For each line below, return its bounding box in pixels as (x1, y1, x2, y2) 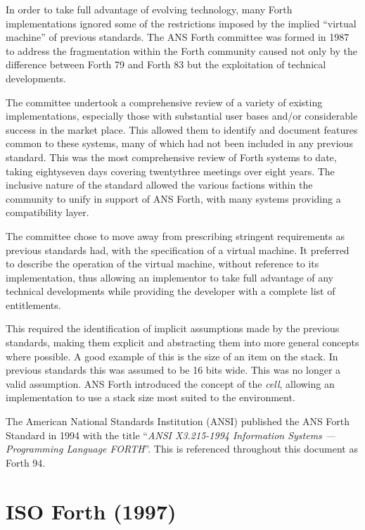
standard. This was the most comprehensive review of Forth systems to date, (6, 149, 337, 164)
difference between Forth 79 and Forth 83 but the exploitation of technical (6, 57, 326, 72)
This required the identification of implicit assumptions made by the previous (6, 321, 340, 336)
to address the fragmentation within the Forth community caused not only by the (6, 43, 357, 58)
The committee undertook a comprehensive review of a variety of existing (6, 94, 323, 109)
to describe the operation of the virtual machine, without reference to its (6, 256, 319, 271)
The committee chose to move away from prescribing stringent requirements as (6, 228, 345, 243)
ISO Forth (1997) (6, 496, 177, 525)
